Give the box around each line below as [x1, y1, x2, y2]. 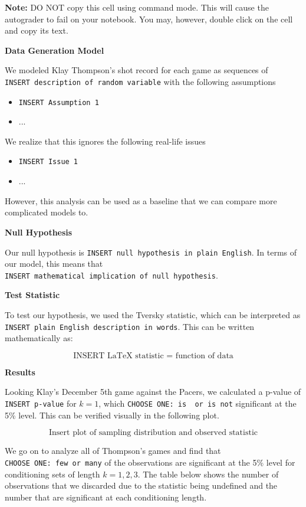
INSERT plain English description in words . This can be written [5, 320, 255, 332]
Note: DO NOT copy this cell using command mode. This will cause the [5, 1, 269, 13]
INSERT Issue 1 [18, 158, 78, 166]
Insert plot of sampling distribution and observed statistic [48, 429, 258, 437]
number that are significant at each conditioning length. [5, 490, 207, 503]
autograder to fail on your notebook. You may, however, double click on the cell [5, 12, 293, 25]
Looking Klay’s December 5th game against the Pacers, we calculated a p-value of [5, 385, 301, 398]
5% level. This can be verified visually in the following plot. [5, 408, 219, 421]
